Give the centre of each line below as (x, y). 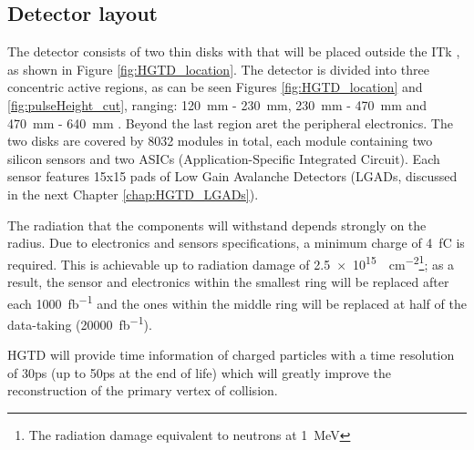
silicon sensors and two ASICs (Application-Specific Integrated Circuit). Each (224, 158)
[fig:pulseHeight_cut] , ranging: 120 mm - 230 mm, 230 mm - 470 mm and (217, 104)
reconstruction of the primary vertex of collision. (143, 390)
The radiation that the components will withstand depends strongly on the (217, 225)
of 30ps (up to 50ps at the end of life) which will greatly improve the (200, 372)
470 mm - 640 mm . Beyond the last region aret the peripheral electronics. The (230, 123)
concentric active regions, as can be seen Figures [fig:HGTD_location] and (215, 87)
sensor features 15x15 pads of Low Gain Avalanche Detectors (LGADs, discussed (232, 176)
